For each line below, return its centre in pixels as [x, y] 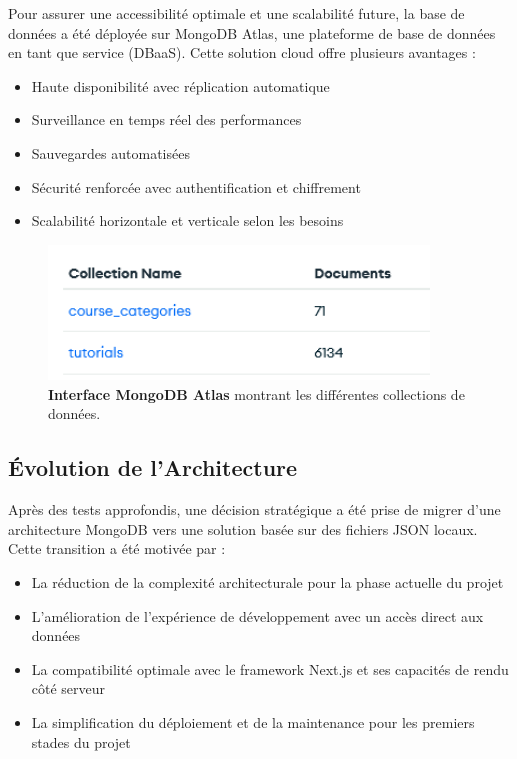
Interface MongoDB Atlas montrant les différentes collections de [256, 393]
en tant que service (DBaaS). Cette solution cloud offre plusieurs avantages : [242, 52]
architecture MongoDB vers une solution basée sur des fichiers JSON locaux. [243, 528]
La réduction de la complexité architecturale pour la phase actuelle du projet [267, 581]
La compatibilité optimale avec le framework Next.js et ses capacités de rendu [270, 668]
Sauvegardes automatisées [110, 152]
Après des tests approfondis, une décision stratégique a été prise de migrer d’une [254, 509]
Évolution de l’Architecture [153, 467]
